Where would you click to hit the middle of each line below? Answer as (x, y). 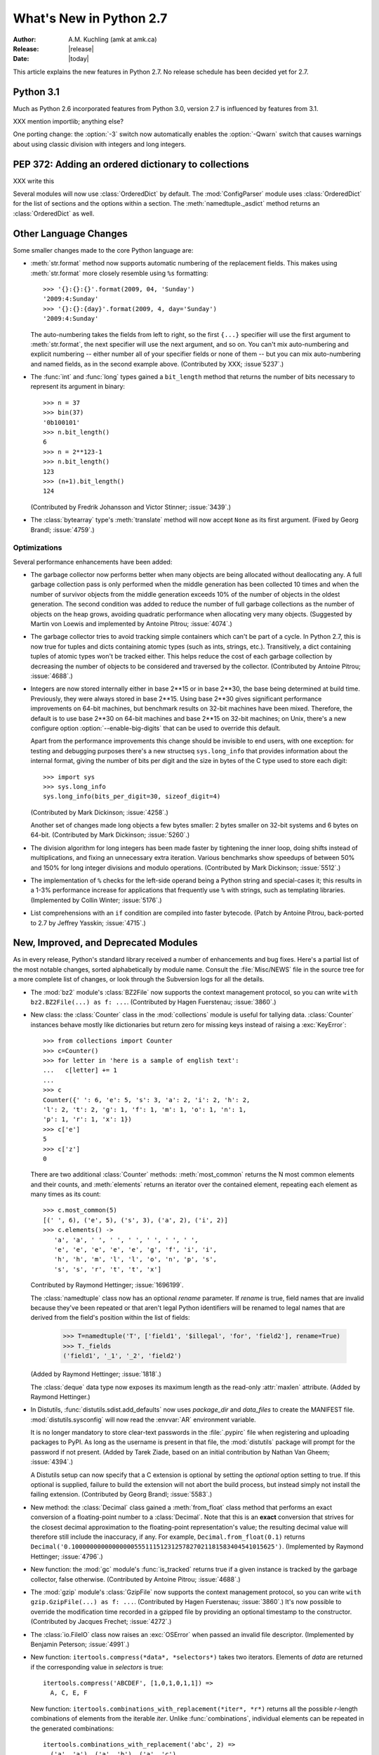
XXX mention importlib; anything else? (68, 121)
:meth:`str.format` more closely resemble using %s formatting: (119, 273)
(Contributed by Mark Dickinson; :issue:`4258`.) (99, 812)
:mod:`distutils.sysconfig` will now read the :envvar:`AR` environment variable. (143, 1419)
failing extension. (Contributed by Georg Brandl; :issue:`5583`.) (121, 1495)
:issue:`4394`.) (52, 1462)
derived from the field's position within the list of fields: (110, 1318)
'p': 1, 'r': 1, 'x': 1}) (88, 1119)
